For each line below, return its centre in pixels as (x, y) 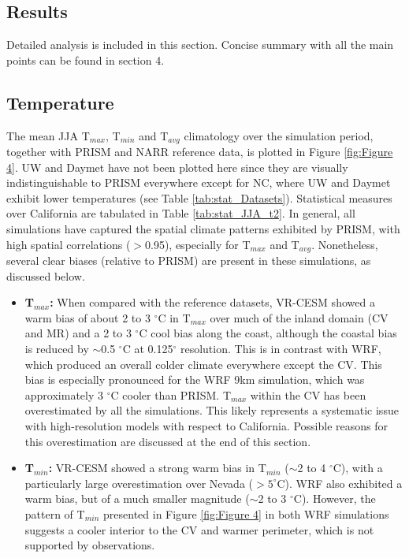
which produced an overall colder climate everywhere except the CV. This (203, 364)
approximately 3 (64, 394)
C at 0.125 (148, 349)
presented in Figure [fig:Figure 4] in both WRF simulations (246, 513)
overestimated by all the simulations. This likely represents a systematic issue (212, 410)
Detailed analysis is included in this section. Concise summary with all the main (200, 45)
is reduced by (57, 349)
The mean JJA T (48, 135)
